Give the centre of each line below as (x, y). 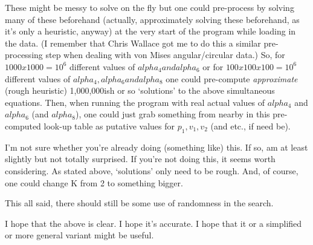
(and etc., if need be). (250, 126)
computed (23, 126)
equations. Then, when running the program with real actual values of (135, 102)
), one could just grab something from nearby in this (173, 114)
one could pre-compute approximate (232, 78)
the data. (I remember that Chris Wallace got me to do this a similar (133, 43)
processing (24, 55)
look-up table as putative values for (109, 126)
